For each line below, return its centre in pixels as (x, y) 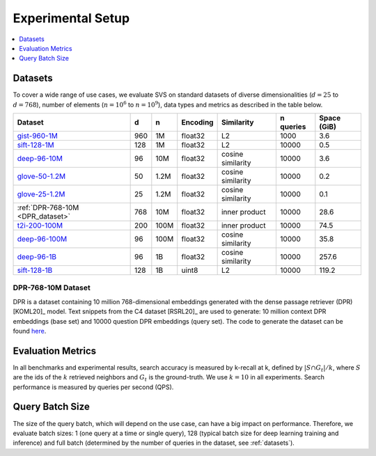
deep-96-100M (42, 239)
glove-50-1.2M (41, 176)
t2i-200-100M (40, 226)
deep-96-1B (37, 257)
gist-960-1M (38, 136)
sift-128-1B (35, 270)
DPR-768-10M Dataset (52, 288)
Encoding (197, 123)
